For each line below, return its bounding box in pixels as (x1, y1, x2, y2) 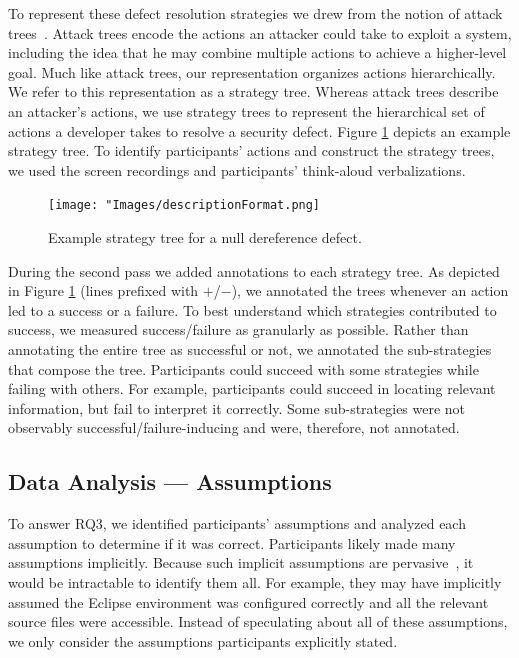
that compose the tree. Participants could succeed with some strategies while (8, 358, 479, 379)
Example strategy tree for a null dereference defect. (48, 227, 362, 247)
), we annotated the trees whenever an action (231, 280, 509, 301)
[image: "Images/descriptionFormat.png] (48, 198, 321, 213)
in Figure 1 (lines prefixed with (8, 280, 199, 301)
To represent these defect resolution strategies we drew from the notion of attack (8, 3, 503, 23)
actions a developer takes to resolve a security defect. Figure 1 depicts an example (8, 120, 511, 141)
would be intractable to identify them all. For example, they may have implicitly (8, 571, 502, 592)
